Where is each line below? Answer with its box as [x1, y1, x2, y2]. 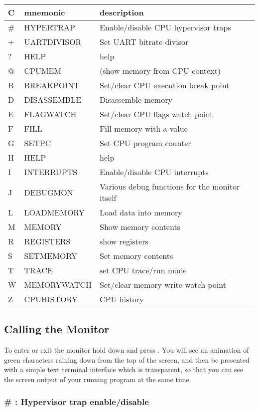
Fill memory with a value [100, 123, 188, 134]
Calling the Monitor [4, 321, 110, 337]
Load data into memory [100, 206, 182, 218]
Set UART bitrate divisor [100, 36, 189, 47]
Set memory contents [100, 250, 173, 261]
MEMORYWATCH [24, 279, 92, 290]
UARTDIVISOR [24, 36, 82, 47]
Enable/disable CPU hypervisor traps [100, 21, 231, 33]
